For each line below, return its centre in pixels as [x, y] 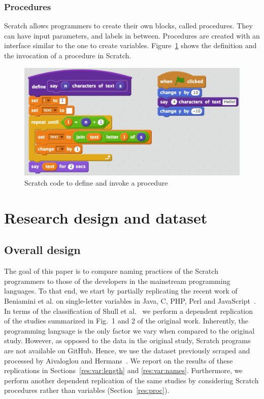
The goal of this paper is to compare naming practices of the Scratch [111, 271]
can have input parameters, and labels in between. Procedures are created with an [132, 35]
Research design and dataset [106, 217]
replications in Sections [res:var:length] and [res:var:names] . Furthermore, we [123, 370]
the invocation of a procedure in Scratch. [68, 55]
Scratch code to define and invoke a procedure [96, 183]
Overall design [42, 250]
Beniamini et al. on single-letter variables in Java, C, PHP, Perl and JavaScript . [130, 300]
